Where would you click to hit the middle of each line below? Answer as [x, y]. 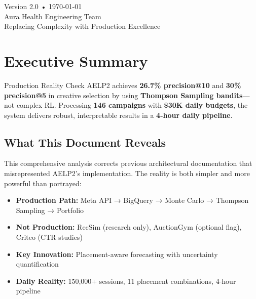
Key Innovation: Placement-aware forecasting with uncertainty [117, 254]
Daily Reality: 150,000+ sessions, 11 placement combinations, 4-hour [126, 281]
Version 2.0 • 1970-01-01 [43, 6]
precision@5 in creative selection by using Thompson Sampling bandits [123, 95]
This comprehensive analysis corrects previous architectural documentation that [128, 163]
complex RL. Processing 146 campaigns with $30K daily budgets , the [132, 105]
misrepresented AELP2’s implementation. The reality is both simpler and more [127, 173]
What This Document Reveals [85, 142]
